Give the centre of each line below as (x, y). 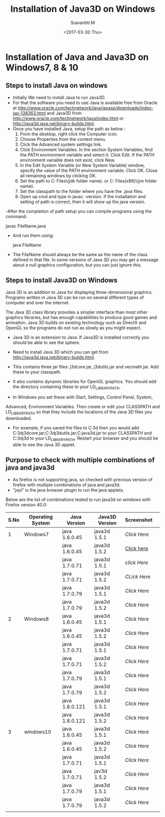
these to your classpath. (37, 372)
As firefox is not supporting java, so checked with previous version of (82, 479)
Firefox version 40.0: (26, 504)
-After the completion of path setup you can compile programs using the (79, 211)
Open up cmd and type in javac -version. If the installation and (83, 196)
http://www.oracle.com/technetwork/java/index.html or (68, 118)
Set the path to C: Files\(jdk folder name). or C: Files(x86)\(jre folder (88, 181)
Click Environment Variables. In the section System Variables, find (86, 149)
